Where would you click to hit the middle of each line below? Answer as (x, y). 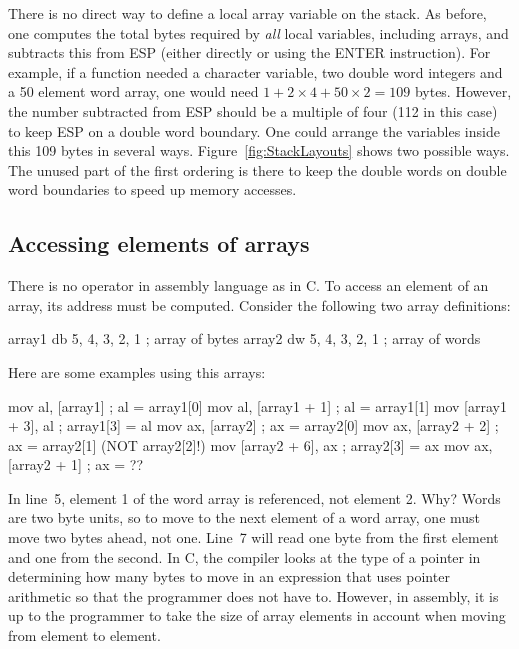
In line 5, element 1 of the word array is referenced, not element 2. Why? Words (254, 497)
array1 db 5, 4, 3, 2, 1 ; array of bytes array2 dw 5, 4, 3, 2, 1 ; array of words (244, 338)
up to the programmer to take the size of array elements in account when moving (257, 615)
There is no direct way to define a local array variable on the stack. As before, (247, 13)
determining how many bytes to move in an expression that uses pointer (229, 576)
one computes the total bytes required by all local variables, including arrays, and (258, 32)
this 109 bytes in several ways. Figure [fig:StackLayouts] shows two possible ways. (259, 150)
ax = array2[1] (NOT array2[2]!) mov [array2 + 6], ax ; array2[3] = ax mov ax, (250, 444)
